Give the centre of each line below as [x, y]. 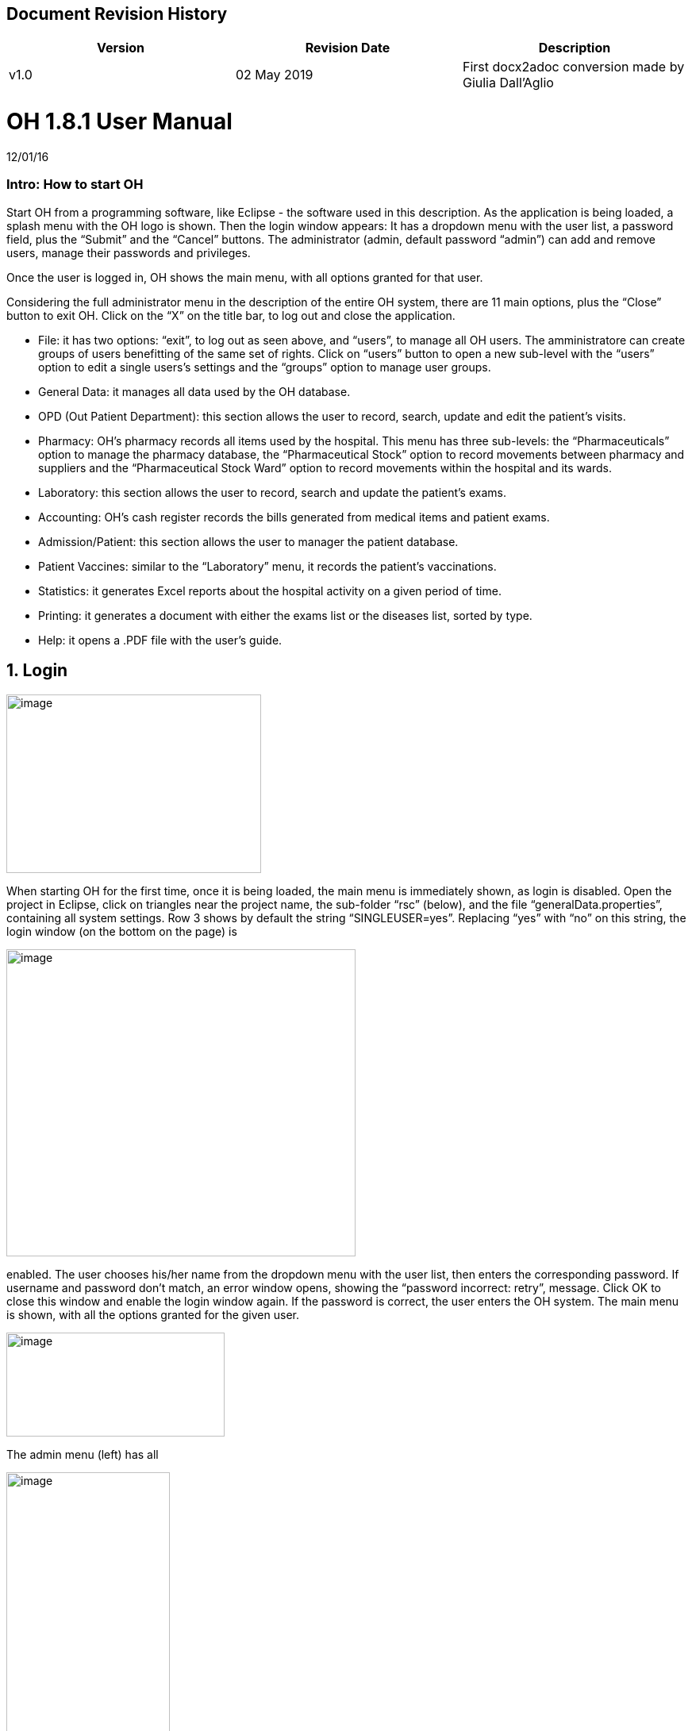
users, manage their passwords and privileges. [129, 252]
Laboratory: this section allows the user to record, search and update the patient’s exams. [272, 492]
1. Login [37, 671]
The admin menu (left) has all [83, 1454]
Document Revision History [117, 14]
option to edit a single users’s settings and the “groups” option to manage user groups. [265, 367]
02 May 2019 [274, 75]
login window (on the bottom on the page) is [122, 931]
